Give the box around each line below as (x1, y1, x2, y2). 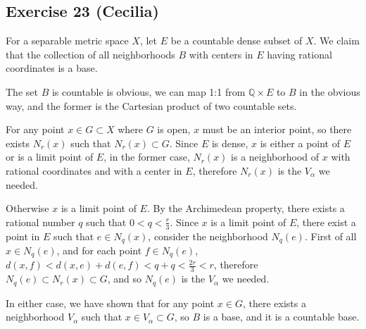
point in (6, 228, 40, 243)
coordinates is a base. (6, 61, 98, 75)
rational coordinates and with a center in (6, 163, 182, 178)
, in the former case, (103, 149, 190, 164)
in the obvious (299, 84, 360, 99)
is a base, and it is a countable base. (203, 309, 360, 324)
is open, (157, 122, 191, 137)
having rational (267, 46, 332, 61)
